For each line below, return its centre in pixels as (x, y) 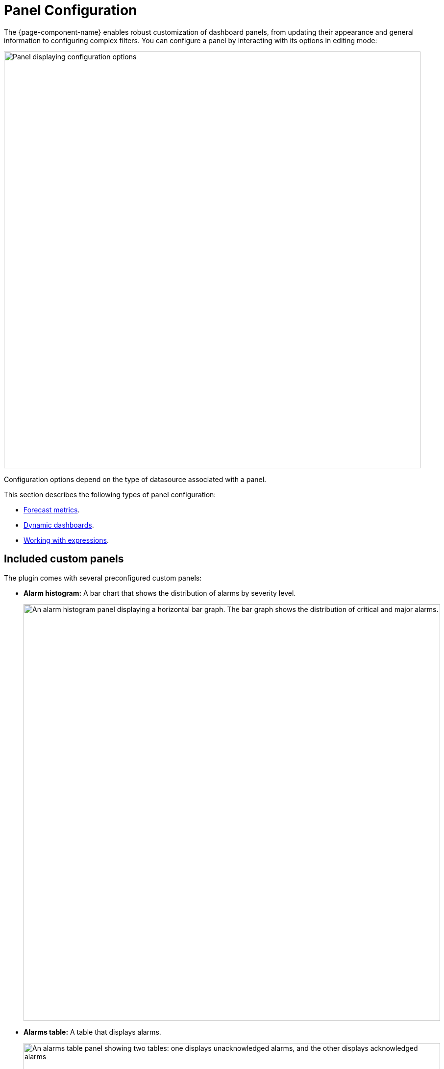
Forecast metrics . (52, 509)
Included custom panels (64, 559)
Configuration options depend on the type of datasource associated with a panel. (135, 479)
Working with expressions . (66, 540)
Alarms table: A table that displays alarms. (92, 1032)
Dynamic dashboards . (59, 525)
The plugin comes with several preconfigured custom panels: (103, 578)
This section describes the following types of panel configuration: (110, 494)
